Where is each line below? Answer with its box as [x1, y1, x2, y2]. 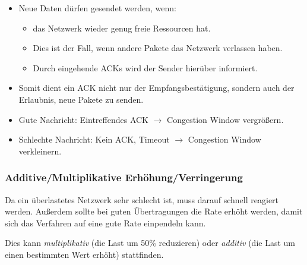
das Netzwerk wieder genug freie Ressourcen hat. [33, 21, 211, 34]
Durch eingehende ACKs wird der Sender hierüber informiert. [33, 61, 258, 74]
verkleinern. [18, 144, 62, 157]
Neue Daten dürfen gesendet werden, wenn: [18, 2, 176, 14]
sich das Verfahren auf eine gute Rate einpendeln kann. [5, 216, 206, 229]
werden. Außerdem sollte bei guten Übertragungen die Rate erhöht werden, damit [5, 205, 303, 217]
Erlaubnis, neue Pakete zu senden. [18, 93, 144, 105]
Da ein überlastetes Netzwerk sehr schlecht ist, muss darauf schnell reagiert [5, 193, 279, 206]
